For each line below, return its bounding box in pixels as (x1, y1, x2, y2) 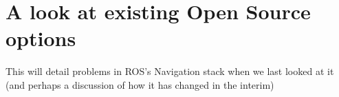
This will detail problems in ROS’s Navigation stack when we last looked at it (6, 64, 334, 78)
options (6, 24, 76, 52)
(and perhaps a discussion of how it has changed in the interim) (6, 77, 274, 91)
